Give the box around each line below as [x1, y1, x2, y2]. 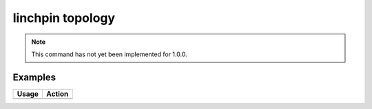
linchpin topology [12, 10, 116, 25]
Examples [12, 71, 56, 83]
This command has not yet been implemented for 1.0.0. [31, 50, 187, 58]
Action [45, 89, 69, 99]
